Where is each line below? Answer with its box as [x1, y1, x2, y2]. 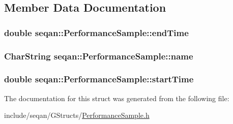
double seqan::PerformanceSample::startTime [4, 73, 194, 85]
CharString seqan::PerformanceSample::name [4, 49, 193, 62]
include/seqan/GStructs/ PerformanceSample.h [4, 110, 150, 120]
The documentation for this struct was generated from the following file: [4, 92, 229, 103]
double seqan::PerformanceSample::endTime [4, 26, 189, 39]
